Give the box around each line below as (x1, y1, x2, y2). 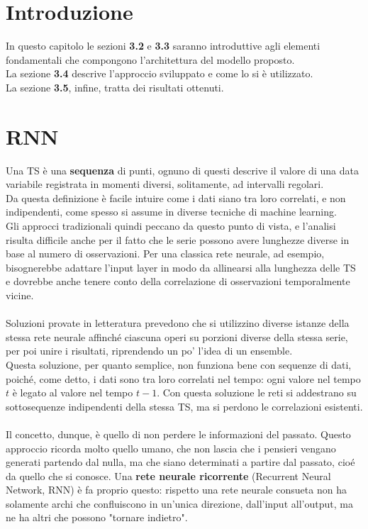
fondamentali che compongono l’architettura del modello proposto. (6, 52, 295, 67)
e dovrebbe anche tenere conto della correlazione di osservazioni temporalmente (6, 274, 350, 289)
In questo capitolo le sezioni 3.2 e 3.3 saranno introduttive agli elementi (6, 38, 320, 53)
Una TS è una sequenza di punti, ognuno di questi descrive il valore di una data (6, 162, 359, 177)
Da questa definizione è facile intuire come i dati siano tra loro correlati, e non (6, 190, 346, 205)
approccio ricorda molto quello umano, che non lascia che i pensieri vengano (6, 440, 336, 455)
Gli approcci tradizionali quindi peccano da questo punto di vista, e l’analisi (6, 218, 336, 233)
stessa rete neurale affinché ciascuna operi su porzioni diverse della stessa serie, (6, 329, 348, 344)
